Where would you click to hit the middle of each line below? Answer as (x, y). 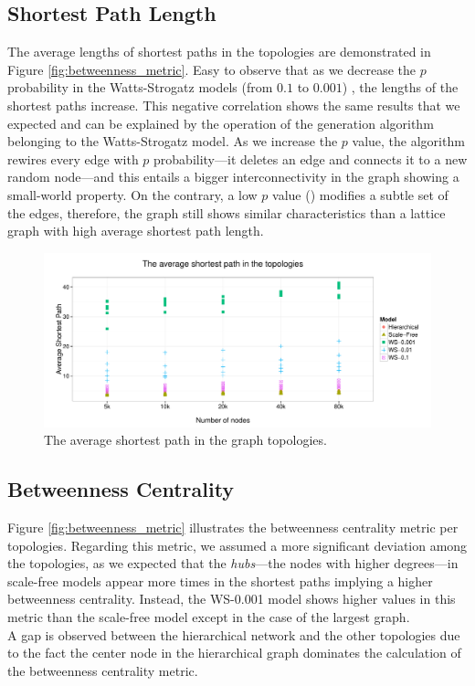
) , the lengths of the (400, 87)
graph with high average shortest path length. (136, 231)
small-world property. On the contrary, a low (132, 194)
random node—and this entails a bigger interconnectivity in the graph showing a (233, 177)
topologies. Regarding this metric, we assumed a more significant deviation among (237, 545)
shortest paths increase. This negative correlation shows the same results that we (234, 105)
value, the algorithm (408, 141)
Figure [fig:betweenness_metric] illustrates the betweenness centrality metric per (233, 527)
